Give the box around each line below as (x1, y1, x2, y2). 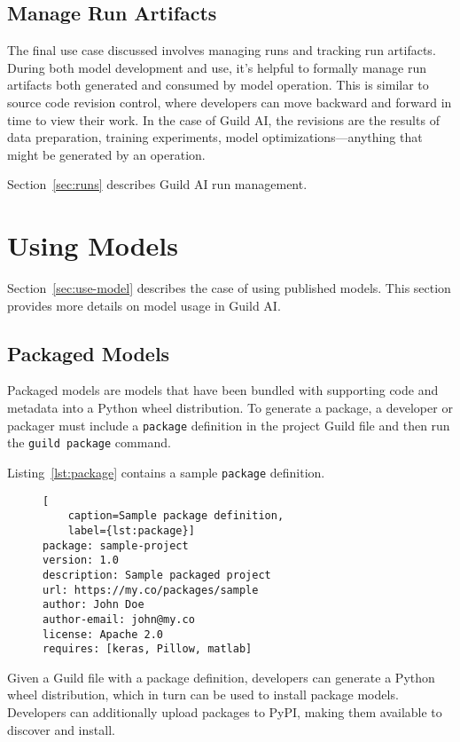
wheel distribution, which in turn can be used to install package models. (7, 685, 399, 704)
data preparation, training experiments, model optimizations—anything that (7, 128, 423, 146)
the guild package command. (7, 433, 171, 452)
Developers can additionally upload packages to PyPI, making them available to (7, 703, 442, 722)
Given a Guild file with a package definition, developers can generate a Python (7, 667, 435, 686)
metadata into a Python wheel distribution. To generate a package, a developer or (7, 399, 453, 417)
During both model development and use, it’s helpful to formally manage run (7, 58, 427, 76)
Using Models (7, 227, 179, 264)
